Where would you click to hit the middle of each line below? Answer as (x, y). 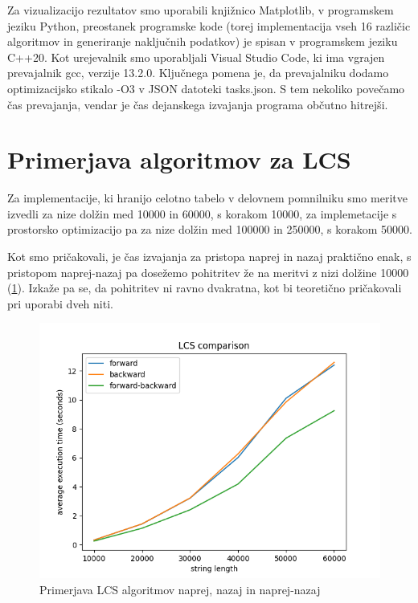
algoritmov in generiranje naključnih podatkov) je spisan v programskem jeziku (203, 41)
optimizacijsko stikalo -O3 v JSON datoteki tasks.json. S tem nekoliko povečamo (206, 88)
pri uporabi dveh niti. (60, 303)
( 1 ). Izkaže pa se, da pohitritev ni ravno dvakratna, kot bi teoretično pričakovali (205, 288)
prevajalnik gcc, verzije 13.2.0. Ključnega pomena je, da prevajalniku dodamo (198, 73)
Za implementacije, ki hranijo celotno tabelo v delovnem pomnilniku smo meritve (207, 198)
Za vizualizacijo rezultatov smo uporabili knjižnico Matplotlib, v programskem (201, 10)
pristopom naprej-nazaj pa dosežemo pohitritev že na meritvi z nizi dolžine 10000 (208, 272)
